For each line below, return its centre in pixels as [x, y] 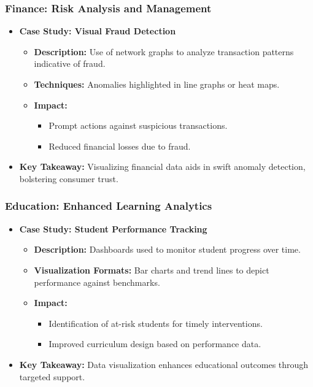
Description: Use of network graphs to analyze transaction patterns [164, 51]
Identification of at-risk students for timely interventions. [156, 323]
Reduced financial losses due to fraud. [120, 146]
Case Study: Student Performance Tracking [113, 228]
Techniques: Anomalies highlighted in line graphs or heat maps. [157, 84]
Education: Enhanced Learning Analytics [109, 206]
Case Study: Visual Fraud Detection [98, 31]
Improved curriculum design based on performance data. [155, 344]
